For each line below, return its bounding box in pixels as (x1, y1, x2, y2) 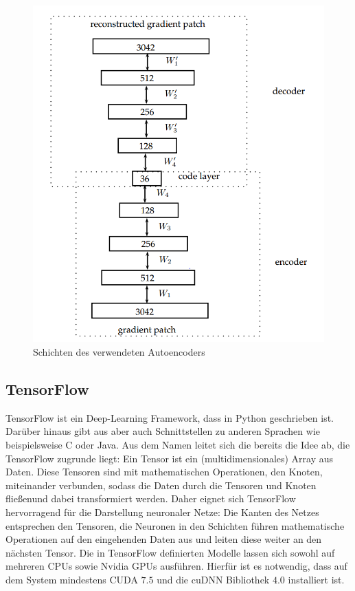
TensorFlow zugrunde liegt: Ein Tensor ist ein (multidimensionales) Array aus (5, 451, 334, 465)
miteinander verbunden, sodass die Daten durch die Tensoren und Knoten (5, 477, 317, 492)
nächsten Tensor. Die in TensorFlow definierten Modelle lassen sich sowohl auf (5, 545, 335, 559)
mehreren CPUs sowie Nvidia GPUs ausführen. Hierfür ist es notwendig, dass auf (5, 559, 347, 573)
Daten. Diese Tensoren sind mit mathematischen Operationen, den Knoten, (5, 464, 323, 479)
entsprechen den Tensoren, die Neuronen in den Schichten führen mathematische (5, 518, 345, 533)
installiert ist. (288, 572, 345, 586)
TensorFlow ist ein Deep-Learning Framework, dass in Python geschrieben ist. (5, 410, 334, 425)
